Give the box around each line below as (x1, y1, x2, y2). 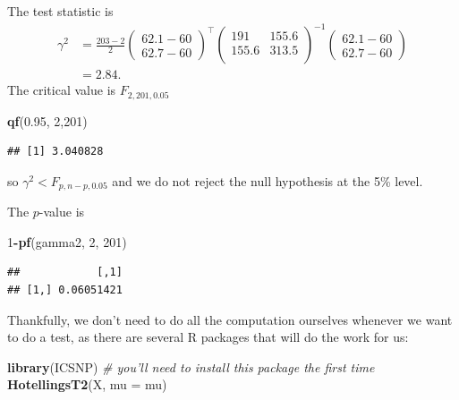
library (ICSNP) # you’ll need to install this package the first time (7, 357, 375, 376)
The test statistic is (7, 2, 114, 20)
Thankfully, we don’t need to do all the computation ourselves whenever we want (7, 310, 453, 328)
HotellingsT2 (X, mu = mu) (7, 375, 167, 394)
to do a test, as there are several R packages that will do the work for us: (7, 328, 409, 346)
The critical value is (7, 81, 116, 99)
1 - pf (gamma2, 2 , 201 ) (7, 232, 127, 251)
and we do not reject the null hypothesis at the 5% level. (112, 171, 423, 190)
